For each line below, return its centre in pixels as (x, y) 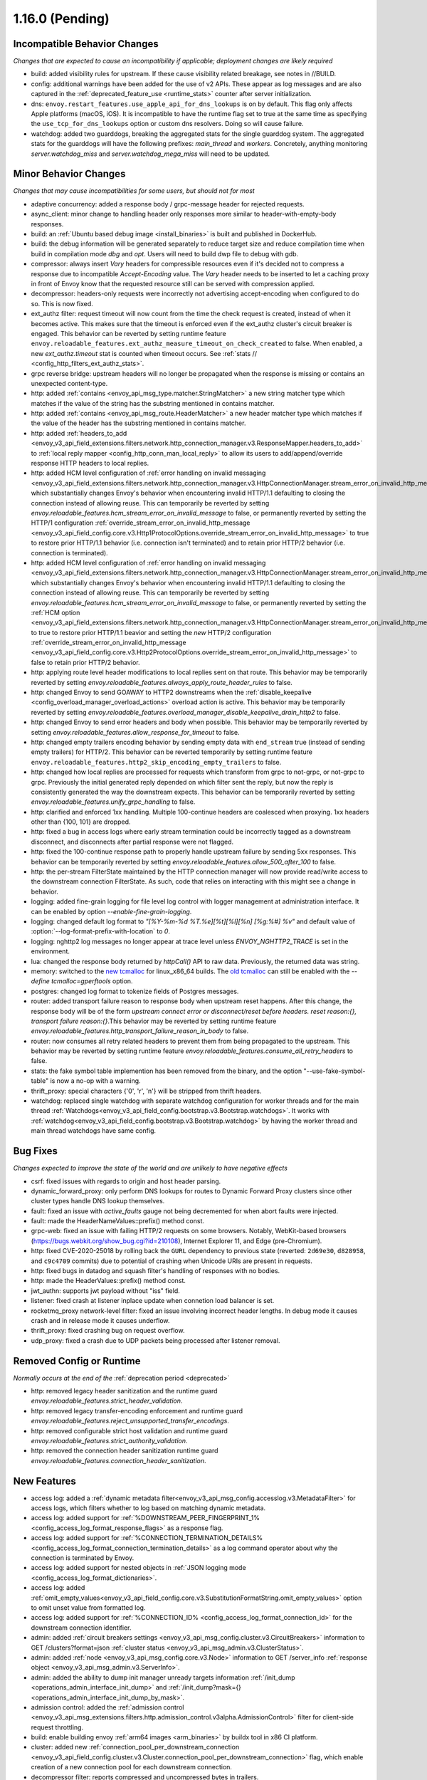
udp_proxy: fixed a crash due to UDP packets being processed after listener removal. (155, 1340)
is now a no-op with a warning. (96, 1081)
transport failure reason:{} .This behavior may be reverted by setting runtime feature (154, 1021)
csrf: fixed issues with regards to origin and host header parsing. (126, 1181)
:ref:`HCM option (56, 612)
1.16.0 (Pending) (61, 19)
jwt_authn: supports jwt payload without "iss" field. (106, 1290)
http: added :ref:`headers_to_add (79, 433)
